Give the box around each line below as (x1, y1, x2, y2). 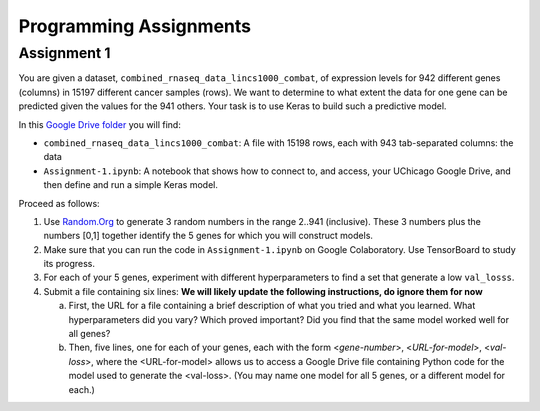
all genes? (68, 328, 111, 340)
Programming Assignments (18, 15, 252, 37)
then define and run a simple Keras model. (43, 179, 219, 191)
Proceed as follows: (18, 197, 100, 209)
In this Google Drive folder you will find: (18, 118, 182, 130)
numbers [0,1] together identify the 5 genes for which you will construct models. (43, 230, 374, 242)
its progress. (43, 258, 95, 270)
